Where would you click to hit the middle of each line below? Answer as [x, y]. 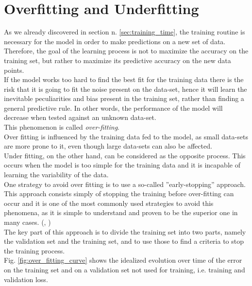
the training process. [34, 250]
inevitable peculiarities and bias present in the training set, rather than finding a [124, 98]
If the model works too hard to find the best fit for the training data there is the [124, 79]
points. [14, 70]
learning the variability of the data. [56, 175]
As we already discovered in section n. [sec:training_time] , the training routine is [125, 32]
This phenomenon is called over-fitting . [62, 127]
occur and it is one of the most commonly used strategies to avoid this [109, 203]
